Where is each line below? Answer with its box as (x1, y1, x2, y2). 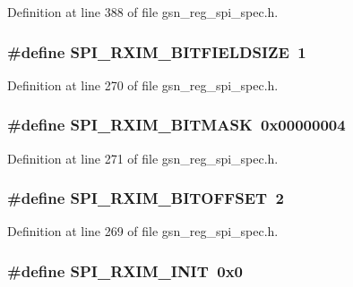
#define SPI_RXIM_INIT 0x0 (7, 259, 243, 282)
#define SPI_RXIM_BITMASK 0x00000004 (7, 114, 346, 136)
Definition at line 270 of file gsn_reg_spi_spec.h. (7, 75, 279, 94)
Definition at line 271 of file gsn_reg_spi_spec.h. (7, 148, 279, 167)
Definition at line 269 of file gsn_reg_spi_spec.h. (7, 222, 279, 241)
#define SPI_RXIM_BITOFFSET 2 (7, 187, 284, 209)
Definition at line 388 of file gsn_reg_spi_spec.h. (7, 3, 279, 21)
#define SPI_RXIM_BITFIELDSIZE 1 (7, 40, 306, 63)
